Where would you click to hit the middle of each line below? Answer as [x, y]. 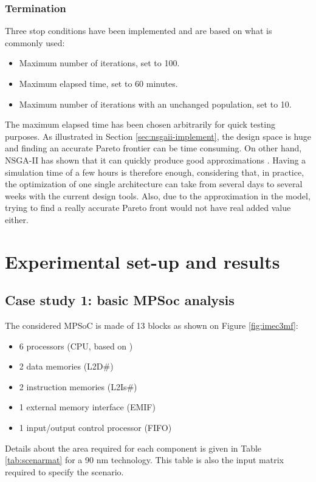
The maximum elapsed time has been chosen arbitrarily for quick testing [140, 124]
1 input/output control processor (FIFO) [95, 428]
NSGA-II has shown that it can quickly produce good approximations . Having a [156, 160]
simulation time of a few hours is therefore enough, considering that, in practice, [155, 172]
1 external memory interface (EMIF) [87, 407]
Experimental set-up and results [143, 261]
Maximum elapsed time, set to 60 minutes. [98, 83]
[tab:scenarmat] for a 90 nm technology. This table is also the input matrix [144, 460]
